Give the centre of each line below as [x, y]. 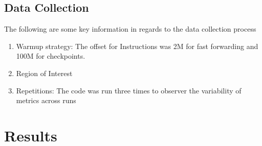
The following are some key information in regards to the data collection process [130, 29]
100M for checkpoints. [51, 56]
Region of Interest [44, 73]
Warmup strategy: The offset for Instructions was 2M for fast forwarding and [137, 46]
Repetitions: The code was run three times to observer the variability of [129, 90]
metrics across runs [46, 100]
